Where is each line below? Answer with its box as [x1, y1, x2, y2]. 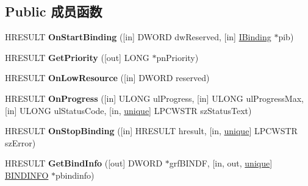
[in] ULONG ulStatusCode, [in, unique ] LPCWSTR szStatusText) [5, 104, 252, 116]
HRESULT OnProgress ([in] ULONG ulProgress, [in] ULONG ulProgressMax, [5, 91, 304, 104]
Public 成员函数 [5, 2, 102, 21]
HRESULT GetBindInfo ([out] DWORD [5, 157, 163, 170]
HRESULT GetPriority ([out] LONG [5, 51, 149, 63]
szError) [5, 136, 36, 149]
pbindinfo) [56, 168, 95, 181]
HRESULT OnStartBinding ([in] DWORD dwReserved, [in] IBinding [5, 30, 271, 43]
